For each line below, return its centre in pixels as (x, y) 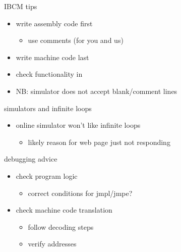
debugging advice (31, 159)
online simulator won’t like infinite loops (78, 125)
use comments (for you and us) (76, 40)
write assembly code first (54, 23)
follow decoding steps (61, 226)
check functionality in (49, 74)
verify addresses (52, 244)
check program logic (47, 175)
